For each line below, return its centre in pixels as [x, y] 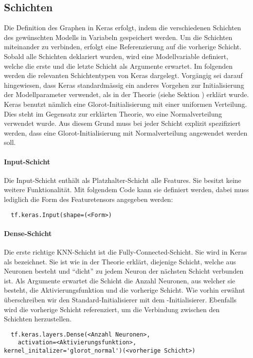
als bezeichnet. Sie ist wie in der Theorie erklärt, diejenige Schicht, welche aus [120, 261]
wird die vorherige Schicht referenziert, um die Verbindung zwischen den [112, 309]
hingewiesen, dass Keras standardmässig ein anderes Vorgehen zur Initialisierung [124, 85]
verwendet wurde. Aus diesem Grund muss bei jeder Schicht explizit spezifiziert [122, 123]
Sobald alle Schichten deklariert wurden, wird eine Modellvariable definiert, [116, 56]
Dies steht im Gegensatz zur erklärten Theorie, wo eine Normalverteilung [113, 113]
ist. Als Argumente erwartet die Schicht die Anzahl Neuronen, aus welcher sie [120, 280]
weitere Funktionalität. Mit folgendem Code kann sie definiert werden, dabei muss [126, 189]
